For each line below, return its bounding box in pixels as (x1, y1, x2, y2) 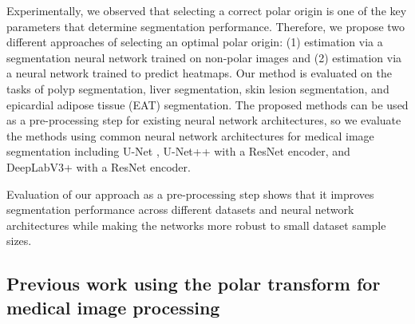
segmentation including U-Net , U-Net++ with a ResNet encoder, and (6, 143, 350, 160)
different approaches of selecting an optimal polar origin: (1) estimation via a (6, 34, 383, 50)
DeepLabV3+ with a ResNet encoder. (6, 158, 191, 175)
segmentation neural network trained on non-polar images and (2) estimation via (6, 49, 402, 65)
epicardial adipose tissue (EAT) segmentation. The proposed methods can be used (6, 96, 409, 113)
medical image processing (6, 294, 220, 319)
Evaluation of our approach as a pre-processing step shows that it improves (6, 185, 374, 202)
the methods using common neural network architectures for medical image (6, 127, 374, 144)
